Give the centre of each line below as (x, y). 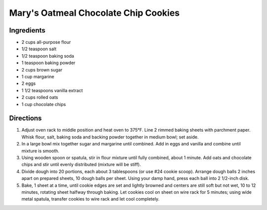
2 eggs (29, 83)
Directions (25, 118)
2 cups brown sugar (42, 70)
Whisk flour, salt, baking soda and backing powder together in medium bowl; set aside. (110, 137)
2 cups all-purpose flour (46, 42)
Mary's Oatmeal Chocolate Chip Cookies (94, 13)
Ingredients (27, 30)
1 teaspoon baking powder (48, 63)
